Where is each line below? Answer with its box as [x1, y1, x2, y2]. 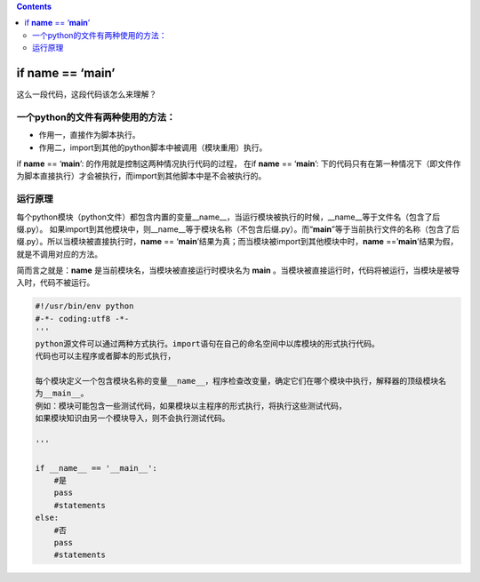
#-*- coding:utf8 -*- [35, 314, 130, 323]
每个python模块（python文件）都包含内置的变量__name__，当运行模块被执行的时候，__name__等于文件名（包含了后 [16, 211, 440, 222]
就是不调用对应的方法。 [16, 249, 102, 259]
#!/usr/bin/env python [35, 301, 134, 311]
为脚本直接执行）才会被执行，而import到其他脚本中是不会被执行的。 [16, 171, 267, 181]
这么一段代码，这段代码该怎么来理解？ [16, 89, 157, 100]
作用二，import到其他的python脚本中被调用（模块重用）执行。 [38, 142, 268, 153]
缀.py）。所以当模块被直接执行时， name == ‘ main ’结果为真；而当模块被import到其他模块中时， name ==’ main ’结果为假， [16, 236, 459, 247]
